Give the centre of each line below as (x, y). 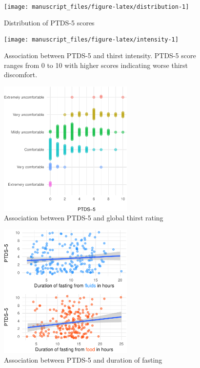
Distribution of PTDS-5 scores (49, 22)
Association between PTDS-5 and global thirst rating (84, 218)
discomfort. (21, 75)
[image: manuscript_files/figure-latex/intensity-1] (91, 40)
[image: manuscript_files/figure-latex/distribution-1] (97, 7)
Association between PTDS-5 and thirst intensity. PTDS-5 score (100, 55)
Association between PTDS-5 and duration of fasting (83, 359)
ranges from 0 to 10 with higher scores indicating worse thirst (96, 65)
